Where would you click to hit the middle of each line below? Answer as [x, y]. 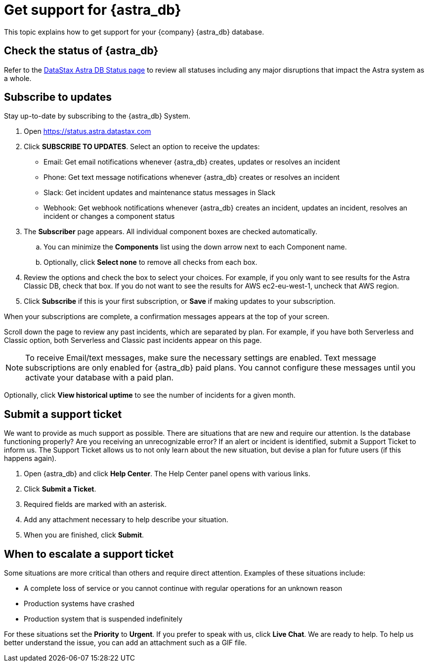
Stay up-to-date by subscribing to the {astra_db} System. [97, 116]
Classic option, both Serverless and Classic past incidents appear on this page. [133, 340]
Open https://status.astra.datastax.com [87, 131]
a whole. [18, 78]
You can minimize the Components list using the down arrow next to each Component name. [195, 247]
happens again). [30, 458]
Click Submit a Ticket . [60, 489]
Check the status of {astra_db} [81, 51]
